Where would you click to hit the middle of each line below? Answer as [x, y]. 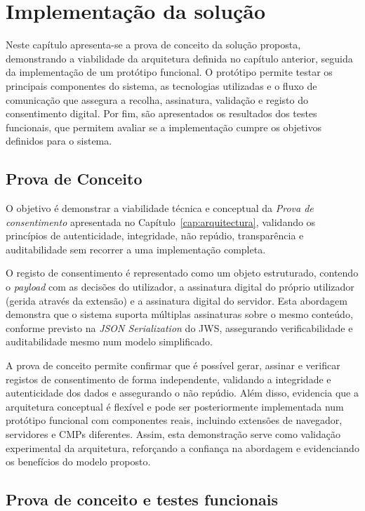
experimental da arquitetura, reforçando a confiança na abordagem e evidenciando [182, 447]
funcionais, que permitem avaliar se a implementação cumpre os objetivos [164, 127]
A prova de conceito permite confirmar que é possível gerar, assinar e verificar [173, 365]
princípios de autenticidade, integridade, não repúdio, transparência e [155, 235]
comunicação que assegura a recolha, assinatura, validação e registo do [157, 99]
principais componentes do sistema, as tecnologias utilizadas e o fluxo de [161, 85]
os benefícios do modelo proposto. [78, 462]
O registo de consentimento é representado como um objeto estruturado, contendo [182, 273]
